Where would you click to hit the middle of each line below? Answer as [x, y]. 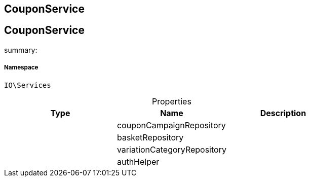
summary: [21, 50]
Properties [172, 101]
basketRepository [150, 137]
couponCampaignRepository [171, 125]
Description [283, 113]
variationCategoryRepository [171, 149]
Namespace [21, 68]
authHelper [138, 161]
